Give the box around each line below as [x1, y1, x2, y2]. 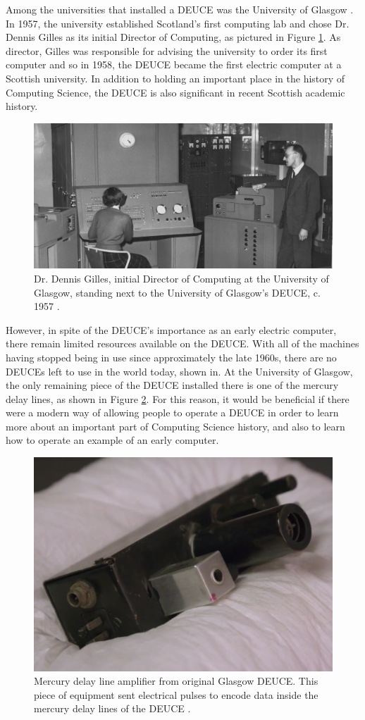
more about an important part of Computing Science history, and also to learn [6, 418, 345, 433]
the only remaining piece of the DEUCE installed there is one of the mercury [6, 378, 339, 392]
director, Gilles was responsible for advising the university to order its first [6, 43, 328, 58]
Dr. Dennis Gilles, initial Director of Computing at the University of [34, 271, 329, 285]
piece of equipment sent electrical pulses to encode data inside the [34, 687, 318, 702]
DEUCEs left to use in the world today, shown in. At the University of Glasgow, [6, 364, 353, 378]
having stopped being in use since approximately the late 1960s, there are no [6, 349, 337, 364]
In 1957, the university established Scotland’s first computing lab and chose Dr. [6, 15, 349, 30]
